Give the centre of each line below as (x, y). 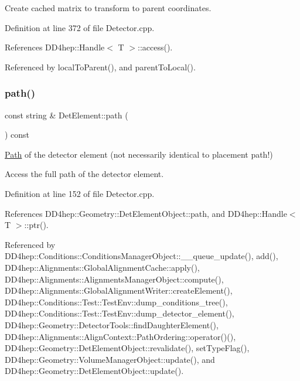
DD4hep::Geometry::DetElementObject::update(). (94, 371)
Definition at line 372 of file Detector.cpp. (80, 27)
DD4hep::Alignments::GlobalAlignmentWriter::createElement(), (119, 290)
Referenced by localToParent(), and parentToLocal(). (100, 67)
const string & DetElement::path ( (67, 115)
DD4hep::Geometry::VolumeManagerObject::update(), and (110, 359)
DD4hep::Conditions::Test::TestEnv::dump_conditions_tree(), (116, 302)
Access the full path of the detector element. (84, 174)
